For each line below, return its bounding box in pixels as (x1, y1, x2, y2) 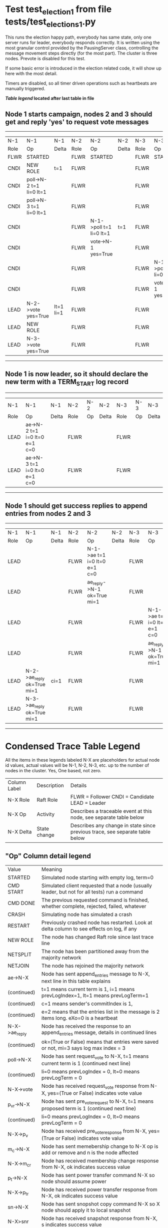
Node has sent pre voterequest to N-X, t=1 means (41, 1098, 154, 1106)
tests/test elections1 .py (5, 16, 96, 29)
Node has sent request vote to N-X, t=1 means (41, 1053, 149, 1060)
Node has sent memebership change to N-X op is (41, 1143, 158, 1150)
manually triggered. (5, 86, 45, 92)
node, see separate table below (70, 814, 144, 821)
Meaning (41, 866, 62, 873)
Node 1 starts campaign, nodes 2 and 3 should (5, 110, 152, 118)
